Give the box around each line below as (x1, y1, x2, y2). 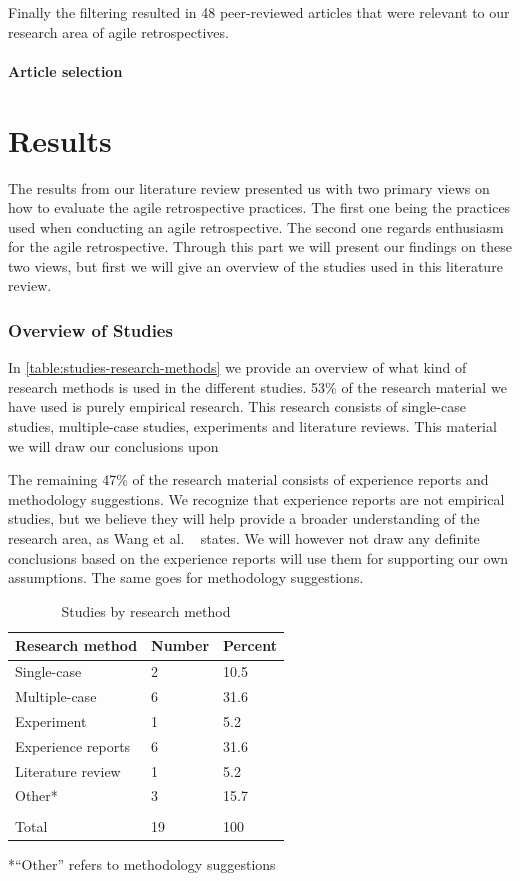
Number (151, 635, 210, 656)
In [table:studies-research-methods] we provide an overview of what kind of (8, 357, 467, 378)
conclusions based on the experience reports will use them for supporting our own (8, 547, 509, 568)
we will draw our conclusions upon (8, 435, 219, 456)
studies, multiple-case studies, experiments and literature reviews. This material (8, 416, 497, 437)
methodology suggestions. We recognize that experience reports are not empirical (8, 488, 505, 509)
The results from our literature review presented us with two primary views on (8, 177, 490, 198)
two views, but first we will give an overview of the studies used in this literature (8, 255, 503, 276)
